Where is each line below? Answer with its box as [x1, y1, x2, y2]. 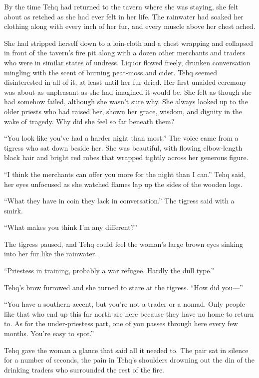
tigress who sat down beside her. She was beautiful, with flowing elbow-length [4, 142, 243, 153]
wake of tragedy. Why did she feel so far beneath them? [4, 116, 175, 126]
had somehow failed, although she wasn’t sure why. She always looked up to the [4, 96, 248, 107]
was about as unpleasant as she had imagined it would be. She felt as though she [4, 86, 252, 97]
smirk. [4, 205, 23, 215]
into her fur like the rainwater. [4, 248, 97, 259]
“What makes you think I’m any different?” [4, 222, 137, 232]
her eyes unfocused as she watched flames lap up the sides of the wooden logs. [4, 179, 243, 189]
